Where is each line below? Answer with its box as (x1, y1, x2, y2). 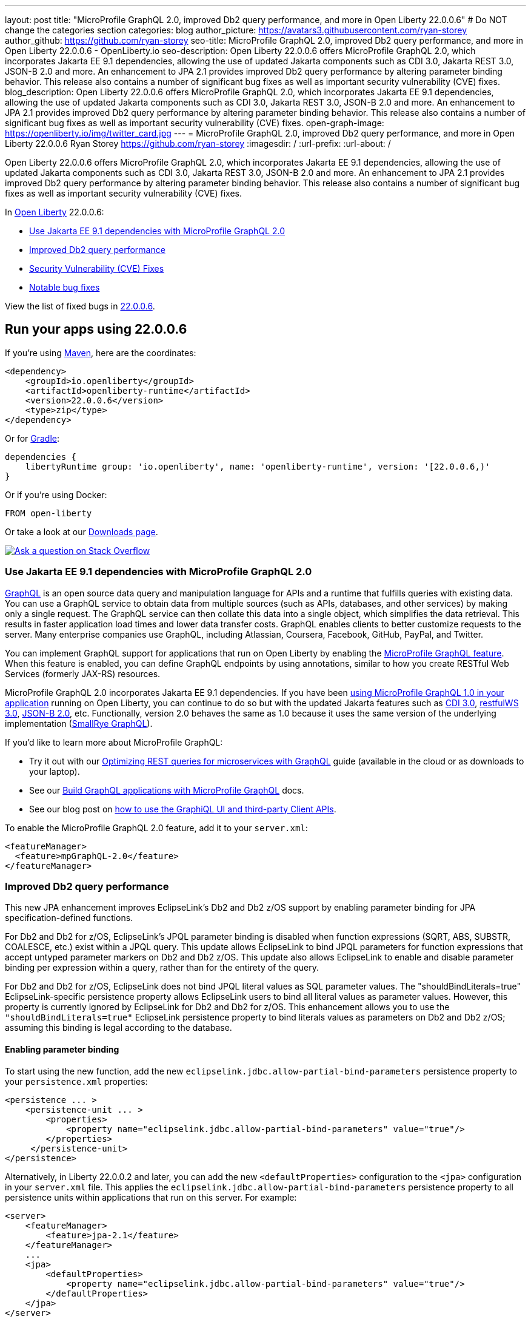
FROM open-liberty (5, 508, 92, 518)
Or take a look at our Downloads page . (5, 526, 158, 537)
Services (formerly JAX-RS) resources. (5, 668, 161, 679)
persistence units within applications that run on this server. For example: (5, 1192, 297, 1202)
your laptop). (29, 766, 80, 777)
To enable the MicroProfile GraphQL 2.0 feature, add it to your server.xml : (5, 822, 308, 833)
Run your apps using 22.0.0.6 (5, 322, 187, 337)
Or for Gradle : (5, 433, 60, 443)
